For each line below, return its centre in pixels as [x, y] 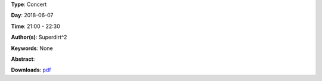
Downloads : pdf [31, 70]
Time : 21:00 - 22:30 [36, 26]
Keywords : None [32, 48]
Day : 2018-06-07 [32, 15]
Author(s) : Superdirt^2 [39, 37]
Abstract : [23, 59]
